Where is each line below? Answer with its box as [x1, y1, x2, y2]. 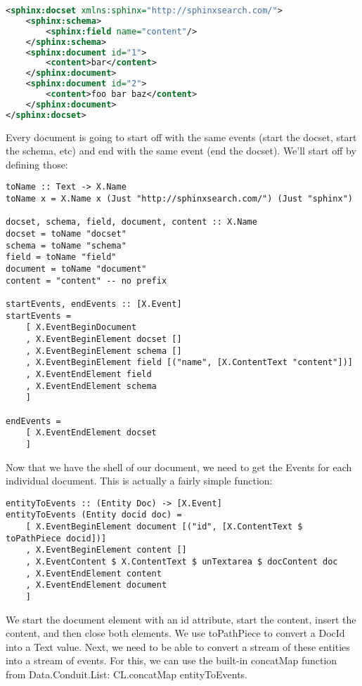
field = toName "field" [6, 252, 117, 263]
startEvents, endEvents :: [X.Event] [6, 298, 182, 309]
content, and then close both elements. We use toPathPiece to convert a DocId [6, 626, 345, 640]
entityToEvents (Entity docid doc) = [6, 510, 182, 520]
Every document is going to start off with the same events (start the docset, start [6, 129, 357, 144]
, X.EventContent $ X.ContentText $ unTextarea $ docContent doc [25, 556, 338, 567]
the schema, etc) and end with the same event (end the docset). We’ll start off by [6, 143, 356, 158]
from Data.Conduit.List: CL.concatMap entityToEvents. [6, 666, 248, 681]
